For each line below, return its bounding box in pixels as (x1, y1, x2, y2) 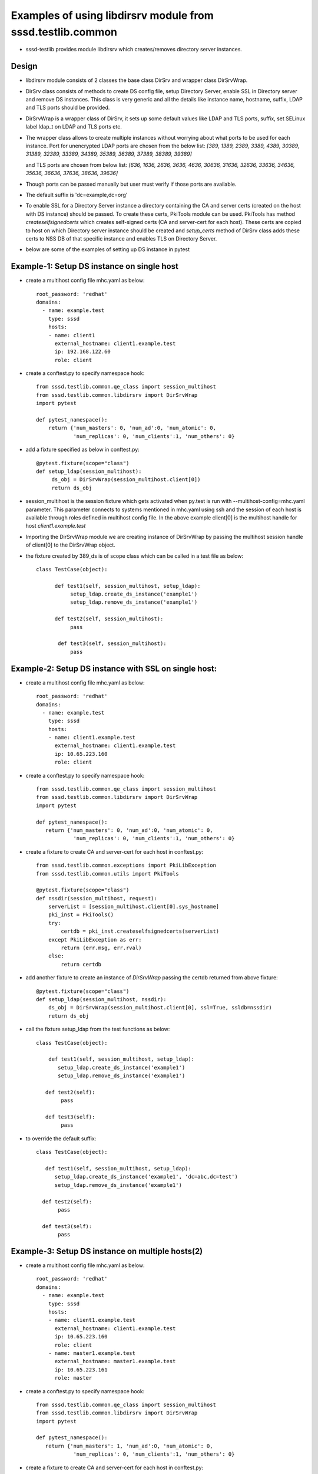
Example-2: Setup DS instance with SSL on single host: (11, 663, 217, 673)
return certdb (61, 961, 102, 968)
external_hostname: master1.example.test (54, 1358, 176, 1365)
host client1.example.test (25, 522, 86, 529)
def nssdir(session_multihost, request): (36, 895, 157, 901)
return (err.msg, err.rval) (61, 945, 142, 952)
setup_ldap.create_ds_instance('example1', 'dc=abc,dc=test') (54, 1173, 238, 1180)
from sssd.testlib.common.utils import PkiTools (36, 870, 179, 877)
